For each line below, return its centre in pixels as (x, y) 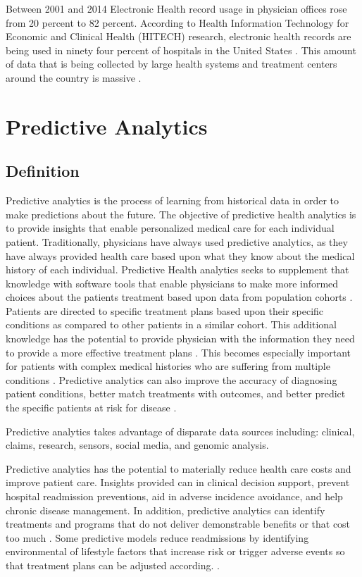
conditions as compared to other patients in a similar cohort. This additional (171, 324)
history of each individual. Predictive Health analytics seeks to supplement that (177, 269)
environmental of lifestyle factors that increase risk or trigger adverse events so (175, 551)
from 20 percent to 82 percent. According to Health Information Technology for (177, 22)
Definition (43, 171)
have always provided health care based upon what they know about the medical (180, 255)
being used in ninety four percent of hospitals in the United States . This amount (181, 50)
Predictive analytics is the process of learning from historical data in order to (172, 200)
